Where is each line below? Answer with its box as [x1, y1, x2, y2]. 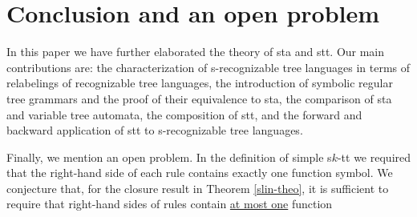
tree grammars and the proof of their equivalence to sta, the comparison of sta [6, 90, 392, 106]
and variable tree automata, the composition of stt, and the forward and [6, 106, 362, 123]
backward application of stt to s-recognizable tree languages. [6, 122, 303, 139]
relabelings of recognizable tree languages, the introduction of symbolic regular [6, 74, 393, 91]
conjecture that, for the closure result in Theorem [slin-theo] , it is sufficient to [6, 179, 389, 196]
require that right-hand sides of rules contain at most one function [6, 195, 333, 212]
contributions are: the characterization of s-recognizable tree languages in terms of [6, 58, 411, 75]
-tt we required [337, 148, 411, 165]
